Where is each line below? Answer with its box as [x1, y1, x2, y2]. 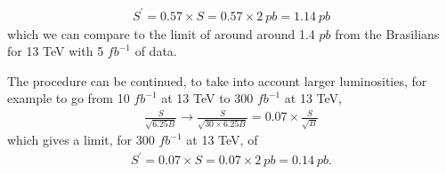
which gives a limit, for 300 [7, 130, 155, 149]
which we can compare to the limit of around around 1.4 [7, 24, 315, 43]
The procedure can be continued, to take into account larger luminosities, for [7, 71, 427, 90]
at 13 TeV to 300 [161, 89, 254, 107]
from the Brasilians [335, 24, 440, 43]
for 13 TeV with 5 [7, 42, 104, 60]
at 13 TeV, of [186, 130, 258, 149]
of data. [134, 42, 177, 60]
